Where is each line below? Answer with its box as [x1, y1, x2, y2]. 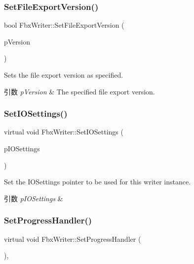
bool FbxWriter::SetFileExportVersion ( [4, 20, 124, 30]
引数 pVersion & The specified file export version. [4, 86, 155, 96]
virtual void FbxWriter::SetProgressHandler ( [4, 233, 141, 244]
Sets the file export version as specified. [4, 70, 123, 80]
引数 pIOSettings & [4, 193, 63, 203]
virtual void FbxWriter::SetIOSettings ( [4, 127, 123, 137]
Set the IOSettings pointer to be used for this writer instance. [4, 176, 191, 187]
